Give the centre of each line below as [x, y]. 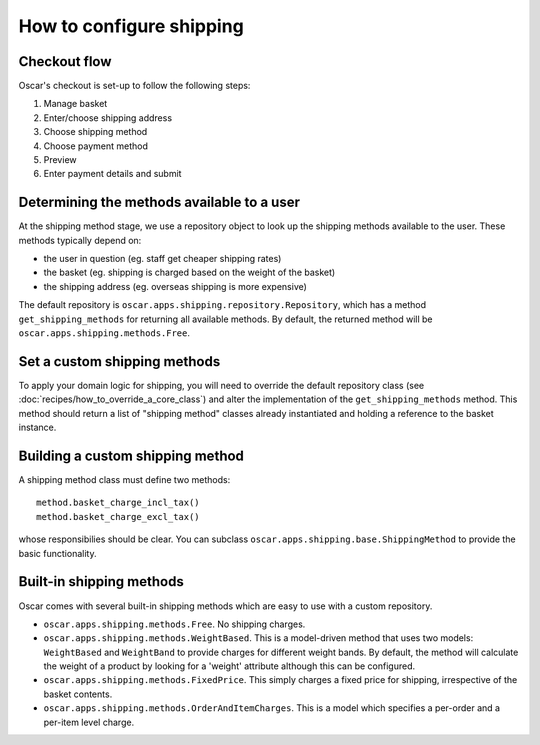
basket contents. [78, 694]
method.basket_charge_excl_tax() [118, 516]
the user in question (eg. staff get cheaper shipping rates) [162, 259]
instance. [37, 427]
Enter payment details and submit [112, 174]
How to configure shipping [131, 26]
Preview [60, 160]
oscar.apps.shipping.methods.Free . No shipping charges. [174, 624]
